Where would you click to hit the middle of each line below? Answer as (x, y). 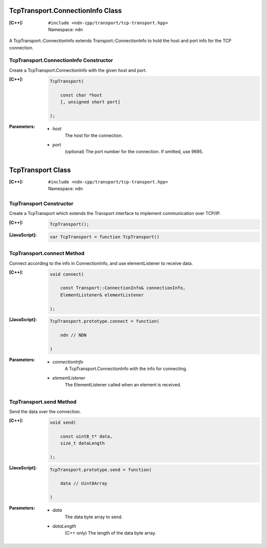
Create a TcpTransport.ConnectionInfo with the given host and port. (78, 70)
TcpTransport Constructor (41, 204)
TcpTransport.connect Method (47, 253)
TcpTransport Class (40, 170)
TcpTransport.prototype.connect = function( (105, 321)
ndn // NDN (73, 335)
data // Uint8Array (84, 484)
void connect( (67, 274)
